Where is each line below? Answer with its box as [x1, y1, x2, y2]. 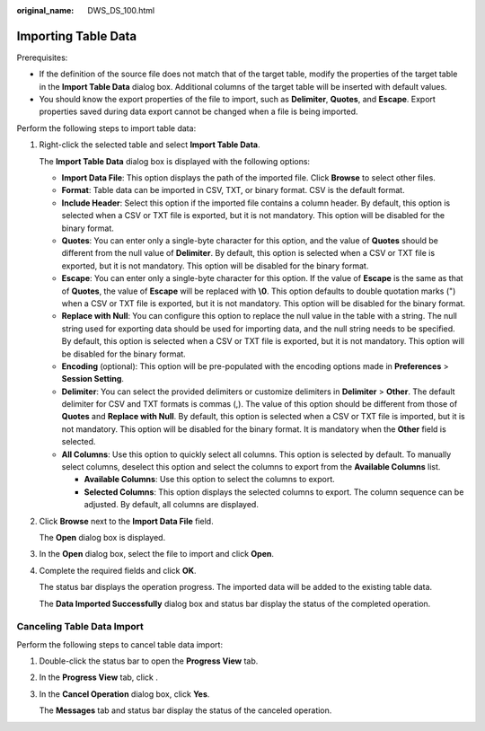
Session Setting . [61, 374, 125, 384]
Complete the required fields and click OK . [39, 565, 197, 576]
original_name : [16, 5, 75, 15]
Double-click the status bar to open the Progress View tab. [39, 656, 259, 666]
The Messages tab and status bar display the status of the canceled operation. [39, 705, 332, 716]
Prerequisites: [16, 52, 68, 63]
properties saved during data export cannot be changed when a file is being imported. [39, 106, 358, 117]
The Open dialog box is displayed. [39, 532, 166, 542]
